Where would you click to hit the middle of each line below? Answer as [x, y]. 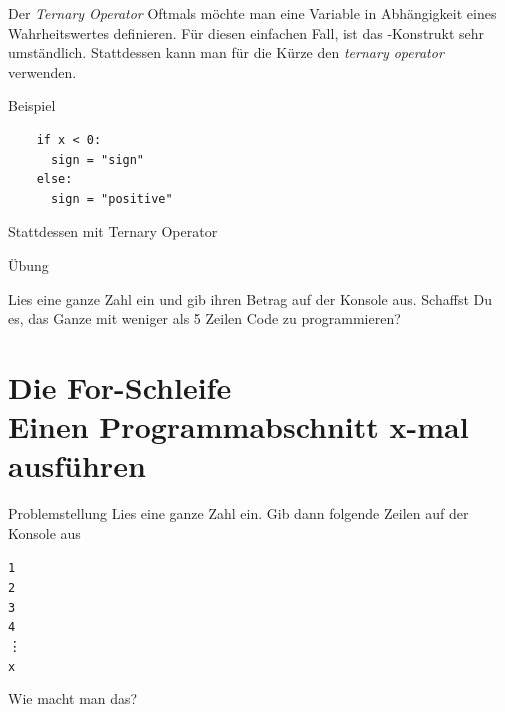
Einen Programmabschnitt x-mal [238, 426]
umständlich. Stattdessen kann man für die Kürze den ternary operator [226, 52]
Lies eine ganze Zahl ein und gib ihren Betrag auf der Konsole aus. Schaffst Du [250, 298]
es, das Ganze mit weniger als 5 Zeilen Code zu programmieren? [204, 318]
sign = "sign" [97, 159]
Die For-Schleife [120, 386]
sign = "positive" [111, 198]
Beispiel [32, 105]
